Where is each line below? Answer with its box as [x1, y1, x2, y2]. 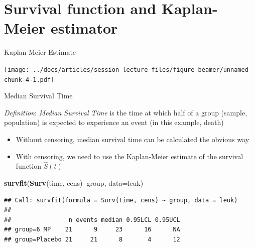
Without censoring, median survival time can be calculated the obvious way [16, 134, 249, 144]
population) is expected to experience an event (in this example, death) [4, 117, 224, 128]
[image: [4, 66, 30, 73]
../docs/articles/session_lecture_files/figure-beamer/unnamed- [33, 66, 252, 73]
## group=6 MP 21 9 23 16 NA [4, 226, 180, 233]
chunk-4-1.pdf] [4, 76, 55, 83]
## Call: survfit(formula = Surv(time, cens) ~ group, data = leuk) [4, 196, 238, 204]
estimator [51, 18, 118, 38]
